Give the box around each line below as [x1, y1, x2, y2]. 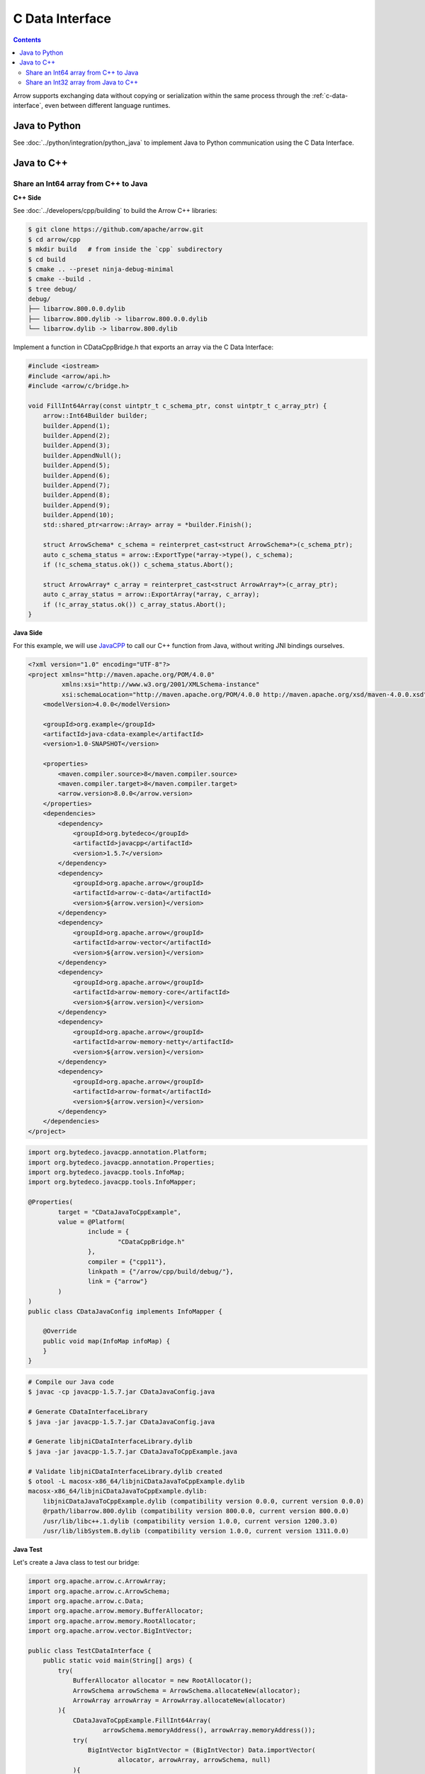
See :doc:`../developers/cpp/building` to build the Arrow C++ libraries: [13, 206, 217, 215]
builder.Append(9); [42, 501, 111, 509]
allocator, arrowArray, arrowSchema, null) [117, 1756, 271, 1764]
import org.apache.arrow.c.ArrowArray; [28, 1577, 166, 1585]
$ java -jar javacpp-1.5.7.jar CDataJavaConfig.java [28, 1418, 215, 1426]
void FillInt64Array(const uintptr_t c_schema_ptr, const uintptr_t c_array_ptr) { [28, 402, 327, 409]
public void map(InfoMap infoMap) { [42, 1337, 170, 1345]
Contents [13, 35, 42, 44]
